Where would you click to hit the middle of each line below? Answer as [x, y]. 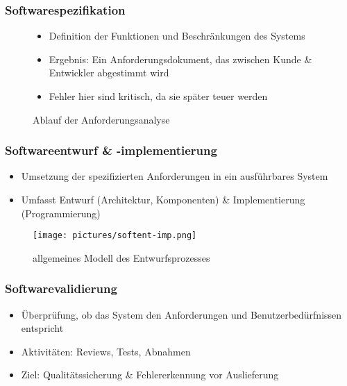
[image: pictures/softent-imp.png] [115, 236]
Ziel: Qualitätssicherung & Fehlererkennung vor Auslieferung [150, 375]
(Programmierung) [61, 213]
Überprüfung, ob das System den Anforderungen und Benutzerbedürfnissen [181, 314]
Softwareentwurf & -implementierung [111, 150]
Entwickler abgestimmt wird [109, 73]
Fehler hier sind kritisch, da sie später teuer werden [158, 96]
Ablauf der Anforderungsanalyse [101, 119]
